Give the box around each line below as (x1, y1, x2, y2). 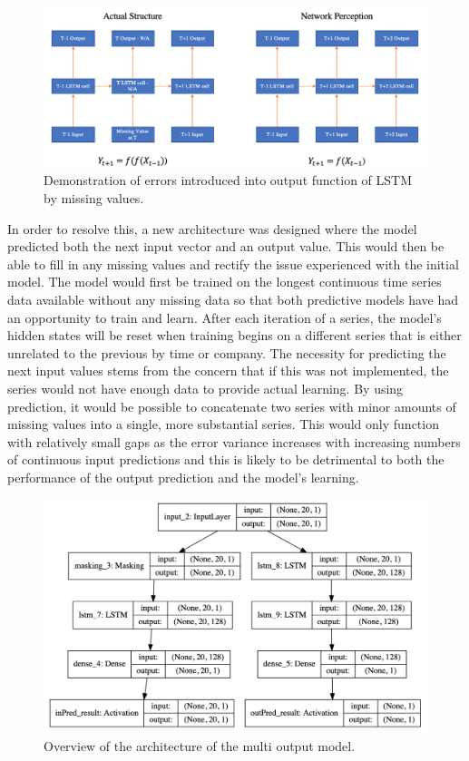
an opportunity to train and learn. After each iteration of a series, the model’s (7, 307, 442, 327)
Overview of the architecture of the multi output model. (44, 737, 356, 756)
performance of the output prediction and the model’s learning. (7, 467, 359, 486)
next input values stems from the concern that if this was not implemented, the (7, 361, 449, 380)
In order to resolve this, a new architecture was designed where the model (7, 219, 417, 238)
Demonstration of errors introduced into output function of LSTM (44, 171, 413, 190)
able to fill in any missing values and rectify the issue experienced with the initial (7, 254, 459, 273)
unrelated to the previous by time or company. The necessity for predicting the (7, 343, 446, 362)
